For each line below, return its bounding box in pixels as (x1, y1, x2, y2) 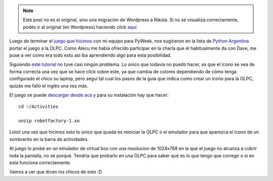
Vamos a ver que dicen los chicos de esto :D (9, 169, 102, 175)
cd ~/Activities (18, 104, 59, 110)
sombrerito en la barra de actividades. (9, 136, 89, 142)
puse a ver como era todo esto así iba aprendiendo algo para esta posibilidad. (9, 52, 172, 58)
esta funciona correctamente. (9, 160, 71, 166)
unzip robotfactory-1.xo (18, 118, 80, 124)
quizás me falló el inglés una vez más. (9, 82, 88, 88)
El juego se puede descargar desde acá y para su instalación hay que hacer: (9, 92, 169, 98)
